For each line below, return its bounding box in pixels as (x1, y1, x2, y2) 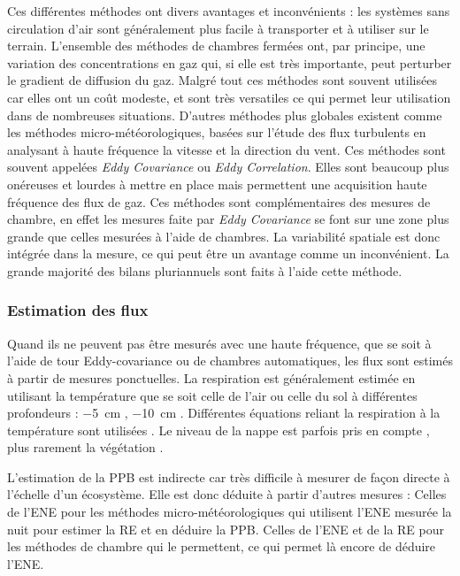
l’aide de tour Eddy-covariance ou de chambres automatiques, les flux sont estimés (7, 351, 453, 370)
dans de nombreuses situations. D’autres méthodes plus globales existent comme (7, 105, 442, 124)
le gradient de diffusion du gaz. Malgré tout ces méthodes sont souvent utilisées (7, 71, 437, 89)
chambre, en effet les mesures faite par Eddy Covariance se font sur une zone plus (7, 210, 449, 228)
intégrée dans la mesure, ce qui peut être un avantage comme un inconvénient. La (7, 244, 449, 263)
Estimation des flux (7, 299, 149, 321)
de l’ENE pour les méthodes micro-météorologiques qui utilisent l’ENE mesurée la (7, 503, 452, 521)
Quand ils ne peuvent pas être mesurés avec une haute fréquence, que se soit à (7, 334, 432, 352)
